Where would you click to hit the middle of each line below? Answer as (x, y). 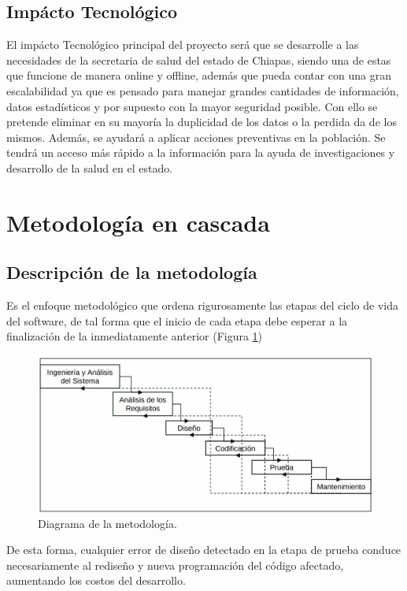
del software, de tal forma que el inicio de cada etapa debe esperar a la (177, 320)
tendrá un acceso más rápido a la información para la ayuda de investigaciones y (201, 152)
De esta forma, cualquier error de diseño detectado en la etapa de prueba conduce (204, 550)
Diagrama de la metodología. (107, 523)
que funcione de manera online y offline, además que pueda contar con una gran (199, 75)
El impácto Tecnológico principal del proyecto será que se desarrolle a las (183, 45)
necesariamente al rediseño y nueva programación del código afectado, (175, 565)
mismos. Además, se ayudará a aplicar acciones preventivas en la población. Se (196, 137)
